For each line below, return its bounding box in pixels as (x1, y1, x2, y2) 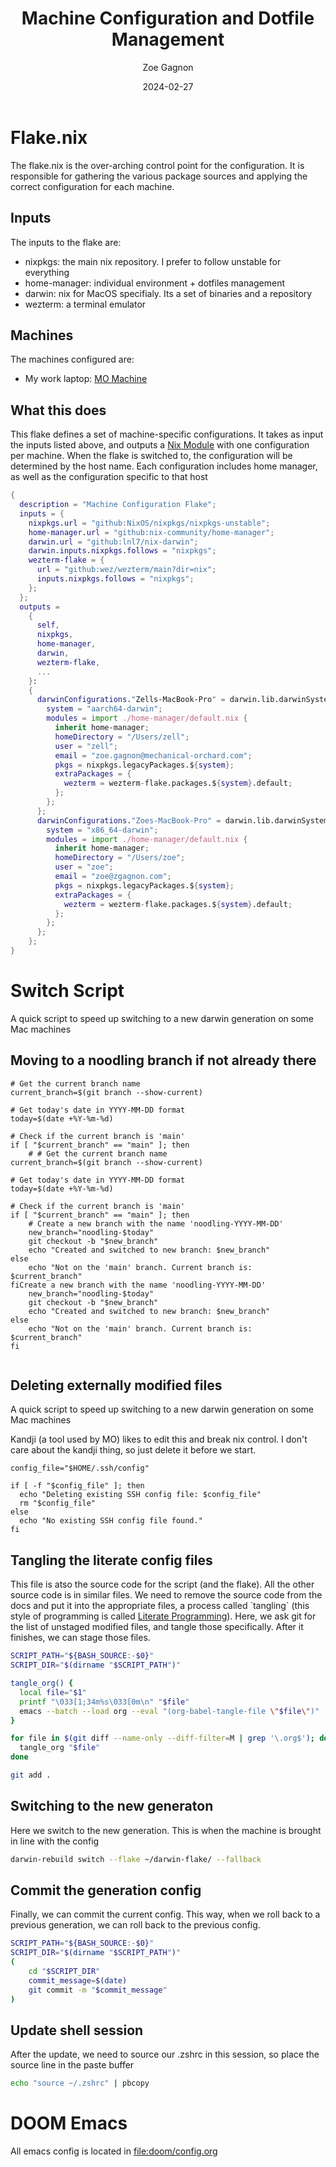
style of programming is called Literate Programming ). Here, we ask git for (10, 1610, 317, 1622)
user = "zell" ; (54, 741, 118, 751)
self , (36, 620, 60, 631)
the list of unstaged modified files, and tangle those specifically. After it (10, 1621, 304, 1633)
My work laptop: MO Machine (24, 373, 148, 385)
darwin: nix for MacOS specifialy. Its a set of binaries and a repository (24, 287, 313, 299)
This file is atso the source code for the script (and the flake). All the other (10, 1578, 315, 1591)
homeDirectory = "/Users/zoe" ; (54, 853, 186, 863)
